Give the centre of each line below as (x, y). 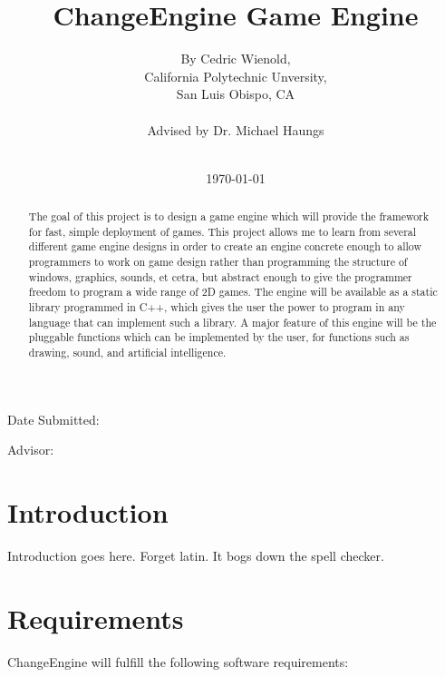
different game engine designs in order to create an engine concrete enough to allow (225, 246)
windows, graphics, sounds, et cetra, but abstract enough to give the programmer (220, 276)
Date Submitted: (53, 419)
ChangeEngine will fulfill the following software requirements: (178, 661)
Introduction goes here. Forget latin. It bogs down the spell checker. (196, 555)
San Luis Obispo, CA (236, 94)
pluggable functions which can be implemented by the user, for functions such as (219, 337)
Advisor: (31, 450)
